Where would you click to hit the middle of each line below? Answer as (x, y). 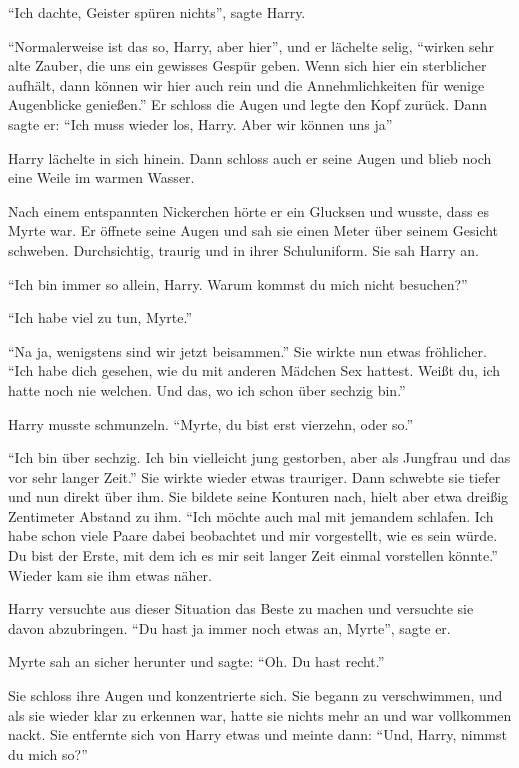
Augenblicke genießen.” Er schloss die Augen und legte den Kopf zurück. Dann (248, 104)
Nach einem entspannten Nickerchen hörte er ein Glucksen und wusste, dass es (248, 210)
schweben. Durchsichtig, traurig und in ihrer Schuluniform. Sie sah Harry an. (243, 249)
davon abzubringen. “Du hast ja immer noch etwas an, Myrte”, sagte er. (229, 627)
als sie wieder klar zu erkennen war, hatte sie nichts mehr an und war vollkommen (260, 714)
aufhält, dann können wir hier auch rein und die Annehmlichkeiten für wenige (246, 84)
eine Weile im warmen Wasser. (101, 177)
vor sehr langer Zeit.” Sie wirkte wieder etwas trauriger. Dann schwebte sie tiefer (254, 476)
